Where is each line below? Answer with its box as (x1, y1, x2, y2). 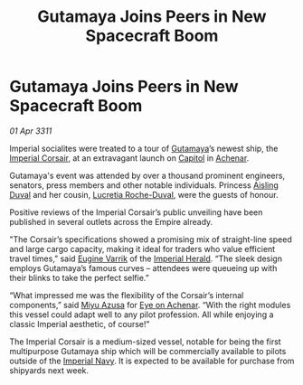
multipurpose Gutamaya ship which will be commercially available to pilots (9, 345, 287, 356)
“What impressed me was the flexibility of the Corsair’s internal (9, 289, 244, 300)
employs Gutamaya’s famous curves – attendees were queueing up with (9, 262, 278, 273)
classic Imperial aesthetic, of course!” (9, 318, 150, 329)
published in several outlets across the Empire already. (9, 216, 213, 227)
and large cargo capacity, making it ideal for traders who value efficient (9, 243, 276, 254)
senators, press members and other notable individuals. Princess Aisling (9, 179, 279, 191)
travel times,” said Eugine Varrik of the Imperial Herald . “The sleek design (9, 253, 283, 264)
